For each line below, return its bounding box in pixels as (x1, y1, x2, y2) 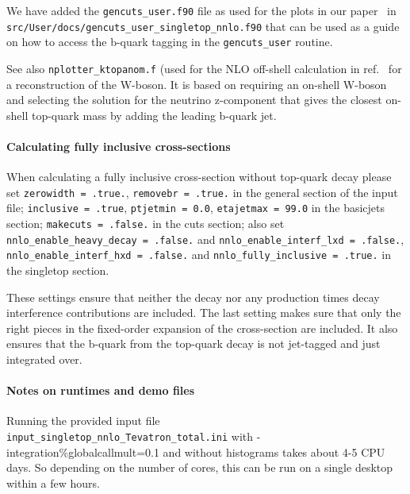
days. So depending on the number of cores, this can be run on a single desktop (6, 459, 393, 476)
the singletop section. (6, 262, 109, 279)
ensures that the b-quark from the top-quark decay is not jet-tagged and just (6, 335, 381, 352)
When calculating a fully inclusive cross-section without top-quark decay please (6, 168, 392, 185)
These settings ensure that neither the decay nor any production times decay (6, 288, 380, 305)
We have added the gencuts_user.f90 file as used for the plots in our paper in (6, 2, 397, 18)
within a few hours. (6, 474, 100, 491)
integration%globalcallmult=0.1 (6, 443, 159, 460)
